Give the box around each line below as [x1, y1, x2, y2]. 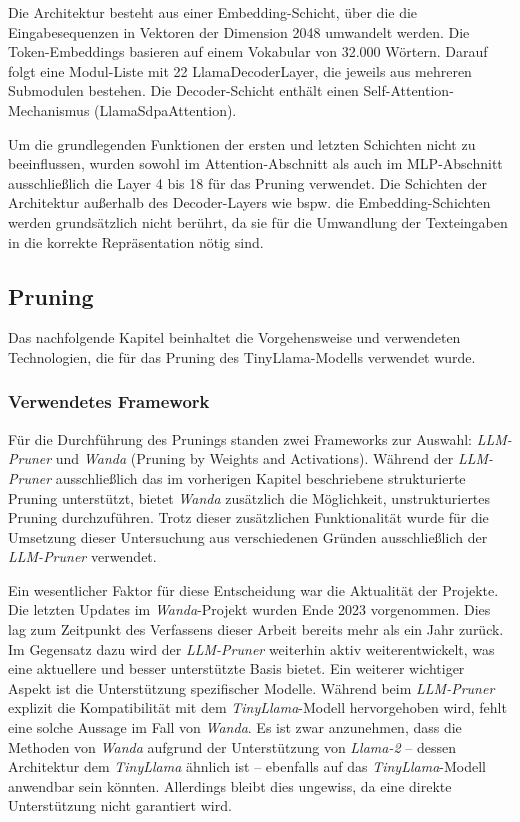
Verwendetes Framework [8, 389, 210, 414]
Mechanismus [8, 99, 90, 120]
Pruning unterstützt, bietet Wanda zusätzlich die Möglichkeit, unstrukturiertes [8, 487, 491, 508]
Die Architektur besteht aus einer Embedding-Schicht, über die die [8, 2, 418, 22]
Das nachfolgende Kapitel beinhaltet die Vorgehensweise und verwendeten [8, 327, 461, 348]
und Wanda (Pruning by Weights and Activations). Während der [55, 448, 454, 469]
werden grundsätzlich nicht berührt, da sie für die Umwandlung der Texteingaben [8, 211, 508, 232]
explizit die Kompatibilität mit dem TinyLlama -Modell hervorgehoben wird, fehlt [8, 697, 507, 718]
